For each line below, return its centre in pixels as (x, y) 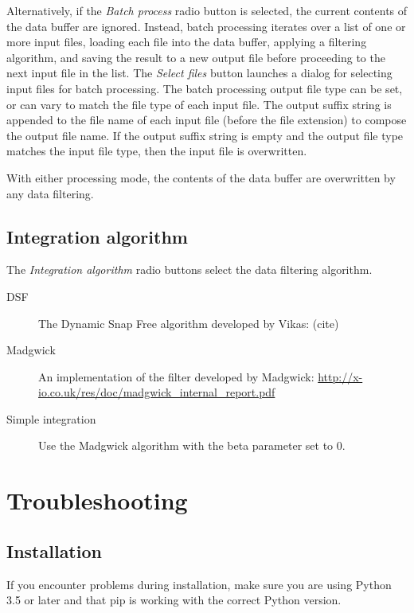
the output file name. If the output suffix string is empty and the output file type (205, 135)
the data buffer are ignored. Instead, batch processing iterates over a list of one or (206, 26)
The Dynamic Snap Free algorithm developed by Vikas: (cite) (189, 323)
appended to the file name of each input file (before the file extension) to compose (207, 120)
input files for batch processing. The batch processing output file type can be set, (205, 88)
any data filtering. (50, 193)
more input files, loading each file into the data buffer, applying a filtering (187, 42)
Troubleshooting (97, 500)
